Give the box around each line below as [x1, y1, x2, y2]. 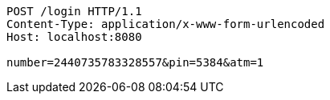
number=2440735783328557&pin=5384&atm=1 [6, 56, 264, 69]
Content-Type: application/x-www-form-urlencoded [6, 18, 325, 30]
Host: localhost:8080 [6, 30, 142, 43]
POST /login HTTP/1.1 [6, 5, 142, 18]
